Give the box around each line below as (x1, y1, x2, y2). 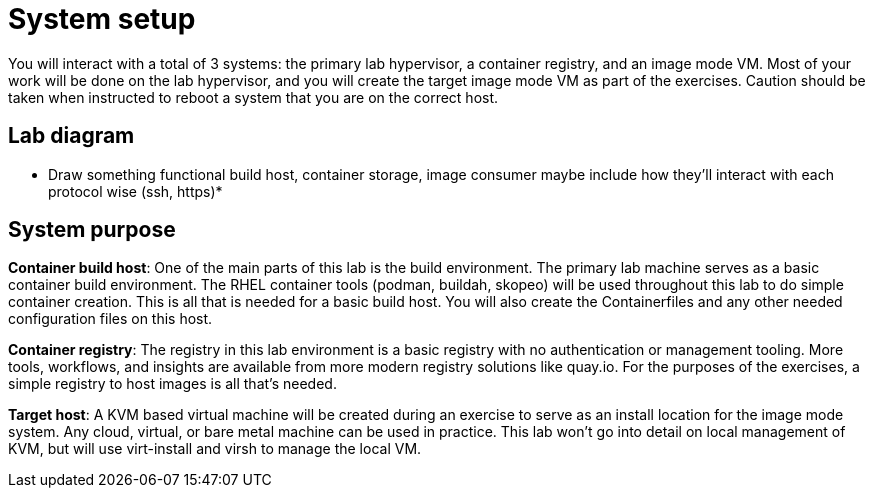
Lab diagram (8, 123, 135, 149)
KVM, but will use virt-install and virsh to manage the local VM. (8, 440, 422, 458)
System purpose (8, 217, 176, 243)
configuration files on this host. (8, 310, 213, 328)
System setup (8, 2, 196, 36)
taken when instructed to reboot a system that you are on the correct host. (8, 88, 499, 106)
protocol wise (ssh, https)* (48, 182, 223, 200)
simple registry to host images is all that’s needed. (8, 375, 337, 393)
